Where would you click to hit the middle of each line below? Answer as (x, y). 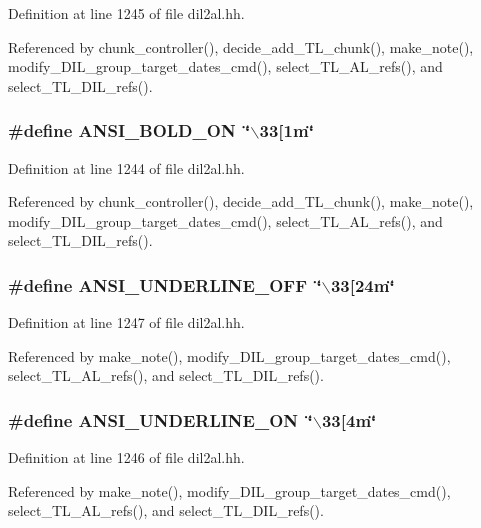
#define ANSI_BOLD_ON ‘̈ (129, 130)
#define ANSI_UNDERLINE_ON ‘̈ (160, 419)
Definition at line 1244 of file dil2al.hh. (126, 167)
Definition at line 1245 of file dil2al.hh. (126, 13)
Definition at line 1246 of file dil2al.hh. (126, 457)
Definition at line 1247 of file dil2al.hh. (126, 322)
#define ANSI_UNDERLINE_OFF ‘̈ (165, 284)
